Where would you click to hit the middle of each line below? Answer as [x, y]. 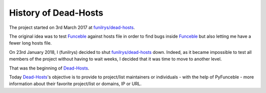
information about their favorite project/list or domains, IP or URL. [75, 84]
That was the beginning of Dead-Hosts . [49, 68]
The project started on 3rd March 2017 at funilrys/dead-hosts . [72, 27]
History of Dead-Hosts [56, 13]
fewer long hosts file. [30, 43]
